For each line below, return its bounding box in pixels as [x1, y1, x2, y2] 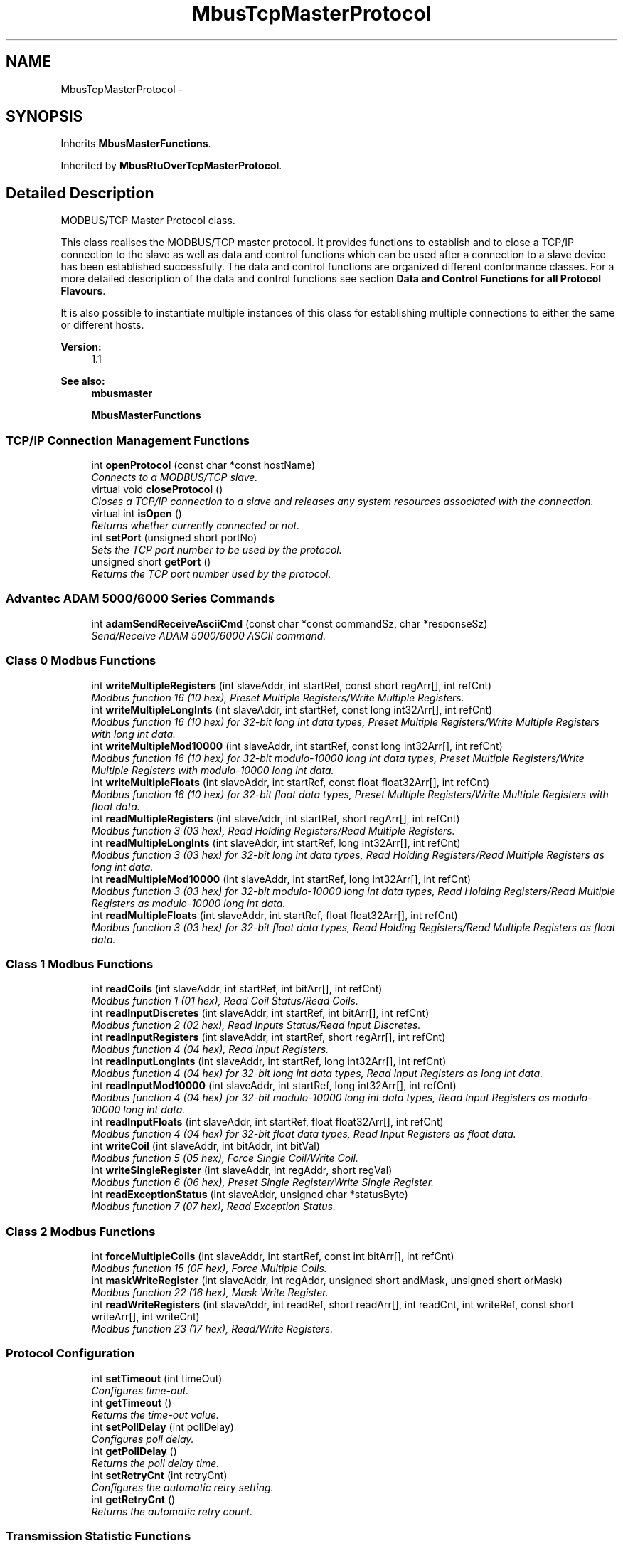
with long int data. [91, 727, 176, 740]
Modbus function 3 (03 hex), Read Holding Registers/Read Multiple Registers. [91, 824, 455, 837]
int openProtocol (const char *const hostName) [91, 459, 316, 472]
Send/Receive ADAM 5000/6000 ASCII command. [91, 629, 326, 642]
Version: [60, 341, 102, 354]
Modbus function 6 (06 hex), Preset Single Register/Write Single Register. [91, 1176, 435, 1189]
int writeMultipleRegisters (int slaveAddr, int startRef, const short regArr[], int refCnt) [91, 679, 492, 692]
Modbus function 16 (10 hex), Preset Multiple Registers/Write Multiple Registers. [91, 691, 464, 704]
